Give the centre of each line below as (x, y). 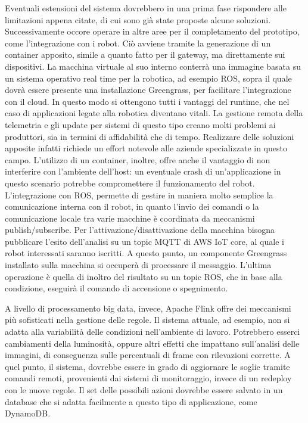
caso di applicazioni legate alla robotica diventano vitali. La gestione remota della (154, 113)
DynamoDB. (28, 413)
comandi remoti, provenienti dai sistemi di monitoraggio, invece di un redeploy (148, 378)
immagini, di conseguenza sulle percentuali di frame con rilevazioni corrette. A (148, 355)
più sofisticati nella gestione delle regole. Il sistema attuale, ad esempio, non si (147, 320)
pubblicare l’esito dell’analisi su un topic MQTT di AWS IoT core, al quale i (144, 241)
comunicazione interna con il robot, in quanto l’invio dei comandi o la (132, 206)
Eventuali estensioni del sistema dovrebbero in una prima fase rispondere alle (146, 8)
